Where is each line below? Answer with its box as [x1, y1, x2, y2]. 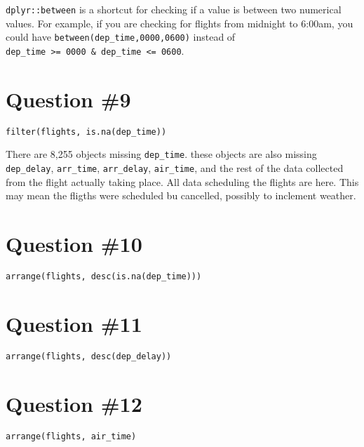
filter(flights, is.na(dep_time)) [6, 126, 167, 137]
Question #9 [6, 84, 131, 113]
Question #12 [6, 389, 142, 418]
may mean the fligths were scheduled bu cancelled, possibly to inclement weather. [6, 188, 356, 203]
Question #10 [6, 229, 142, 258]
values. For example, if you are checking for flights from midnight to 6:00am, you [6, 15, 353, 30]
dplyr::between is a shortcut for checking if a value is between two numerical [6, 2, 342, 16]
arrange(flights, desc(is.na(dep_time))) [6, 271, 202, 281]
